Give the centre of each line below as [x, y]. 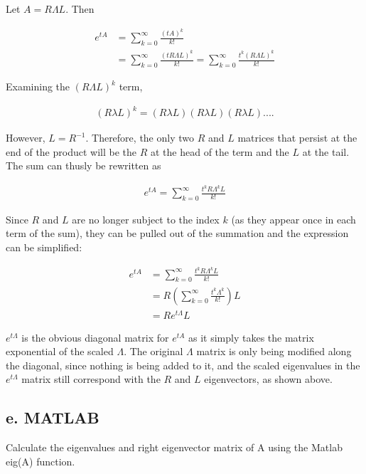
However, [26, 138]
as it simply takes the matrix [251, 337]
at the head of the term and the [220, 151]
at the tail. [326, 151]
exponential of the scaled [60, 351]
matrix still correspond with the [91, 379]
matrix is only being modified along [274, 351]
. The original [154, 351]
